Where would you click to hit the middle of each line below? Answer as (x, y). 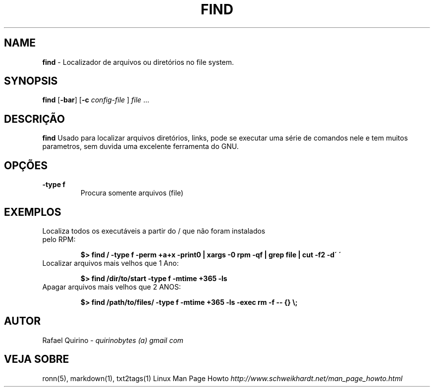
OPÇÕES (26, 165)
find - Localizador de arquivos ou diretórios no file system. (138, 62)
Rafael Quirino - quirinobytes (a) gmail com (113, 340)
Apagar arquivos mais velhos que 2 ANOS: (112, 287)
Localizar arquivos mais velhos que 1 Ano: (110, 263)
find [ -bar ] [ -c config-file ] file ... (96, 100)
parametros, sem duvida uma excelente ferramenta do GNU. (140, 147)
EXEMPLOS (33, 212)
